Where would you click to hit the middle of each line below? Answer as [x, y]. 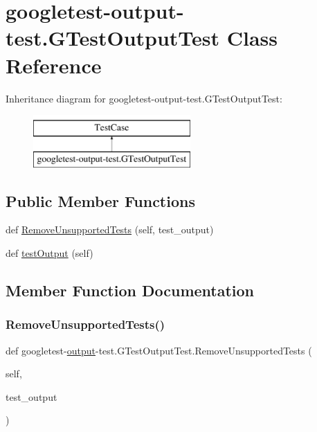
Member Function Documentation [130, 290]
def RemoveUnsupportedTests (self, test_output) [110, 229]
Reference [54, 65]
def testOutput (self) [49, 253]
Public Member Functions [100, 200]
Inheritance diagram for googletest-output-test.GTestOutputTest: [144, 98]
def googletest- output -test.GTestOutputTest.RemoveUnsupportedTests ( [159, 350]
